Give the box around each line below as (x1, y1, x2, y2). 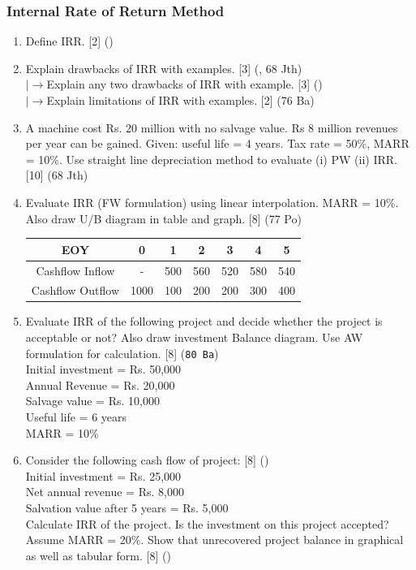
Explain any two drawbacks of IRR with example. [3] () (46, 76, 323, 93)
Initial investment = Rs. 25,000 (25, 467, 182, 484)
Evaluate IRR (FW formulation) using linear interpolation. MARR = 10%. (25, 193, 399, 210)
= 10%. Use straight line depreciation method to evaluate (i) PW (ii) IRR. (25, 150, 397, 167)
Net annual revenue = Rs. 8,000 (25, 483, 184, 500)
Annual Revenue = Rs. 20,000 (25, 376, 175, 393)
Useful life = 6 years (25, 408, 127, 425)
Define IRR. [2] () (25, 32, 114, 50)
